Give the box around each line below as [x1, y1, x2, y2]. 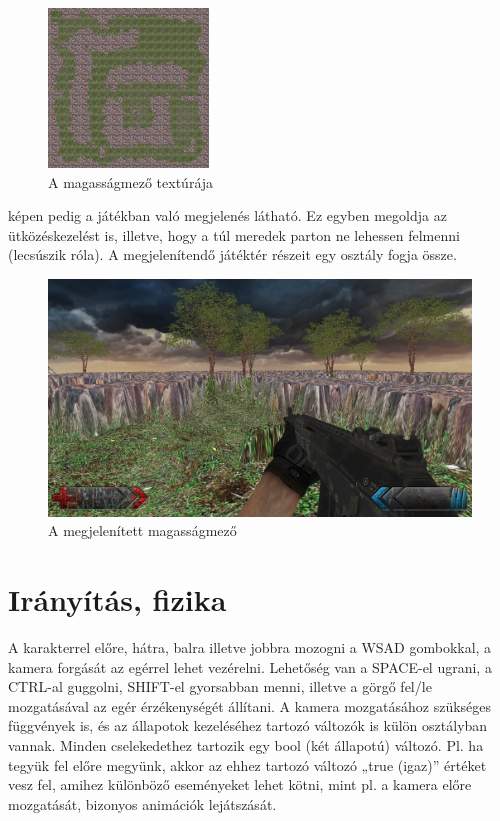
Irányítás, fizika [8, 579, 227, 620]
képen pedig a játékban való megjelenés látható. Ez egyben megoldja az [8, 205, 447, 226]
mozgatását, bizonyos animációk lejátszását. [8, 793, 277, 814]
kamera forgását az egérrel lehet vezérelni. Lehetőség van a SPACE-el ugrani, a [8, 656, 492, 677]
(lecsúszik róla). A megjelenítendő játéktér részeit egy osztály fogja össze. [8, 244, 457, 265]
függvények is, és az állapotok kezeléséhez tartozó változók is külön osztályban [8, 715, 488, 736]
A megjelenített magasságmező [48, 520, 237, 541]
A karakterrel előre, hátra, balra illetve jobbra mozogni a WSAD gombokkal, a [8, 636, 492, 657]
